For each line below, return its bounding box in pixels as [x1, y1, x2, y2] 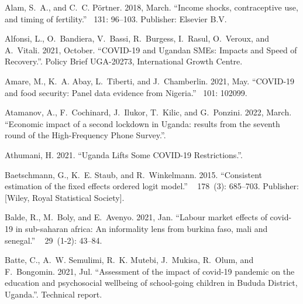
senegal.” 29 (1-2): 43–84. [5, 234, 102, 246]
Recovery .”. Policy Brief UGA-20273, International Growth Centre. [5, 55, 243, 67]
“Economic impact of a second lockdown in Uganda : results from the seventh [5, 117, 280, 129]
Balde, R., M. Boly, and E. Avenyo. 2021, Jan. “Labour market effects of [5, 211, 267, 223]
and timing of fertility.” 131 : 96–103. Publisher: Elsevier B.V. [5, 12, 227, 25]
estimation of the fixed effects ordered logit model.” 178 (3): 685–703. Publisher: [5, 180, 299, 192]
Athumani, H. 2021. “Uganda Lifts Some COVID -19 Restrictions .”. [5, 148, 243, 160]
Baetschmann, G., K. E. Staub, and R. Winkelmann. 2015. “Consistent [5, 168, 263, 180]
